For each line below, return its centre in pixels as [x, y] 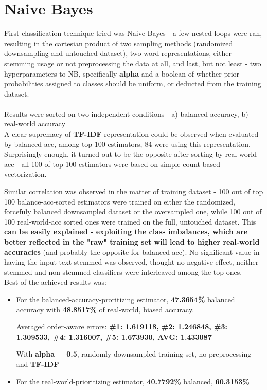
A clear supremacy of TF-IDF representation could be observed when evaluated [131, 134]
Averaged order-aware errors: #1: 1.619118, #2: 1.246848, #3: [122, 327]
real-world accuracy [35, 124]
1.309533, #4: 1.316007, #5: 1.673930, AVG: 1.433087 [114, 336]
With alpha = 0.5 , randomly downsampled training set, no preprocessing [134, 354]
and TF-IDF [38, 364]
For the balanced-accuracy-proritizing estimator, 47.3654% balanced [126, 299]
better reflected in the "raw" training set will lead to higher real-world [132, 242]
